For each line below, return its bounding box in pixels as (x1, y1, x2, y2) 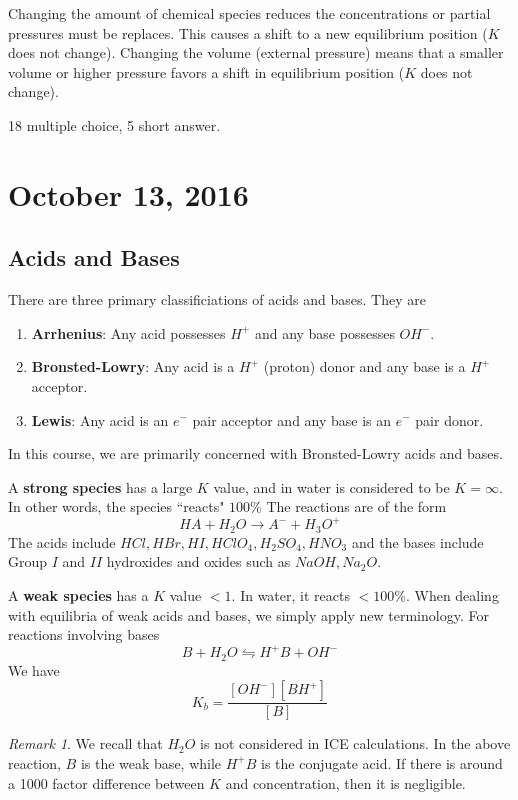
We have (8, 659, 60, 680)
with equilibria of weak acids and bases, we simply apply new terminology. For (8, 604, 489, 625)
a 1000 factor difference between (8, 772, 205, 793)
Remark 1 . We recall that (8, 733, 163, 754)
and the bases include (351, 531, 484, 552)
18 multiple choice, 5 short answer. (8, 114, 221, 135)
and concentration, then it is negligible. (225, 772, 466, 793)
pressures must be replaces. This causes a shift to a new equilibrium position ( (8, 22, 488, 43)
